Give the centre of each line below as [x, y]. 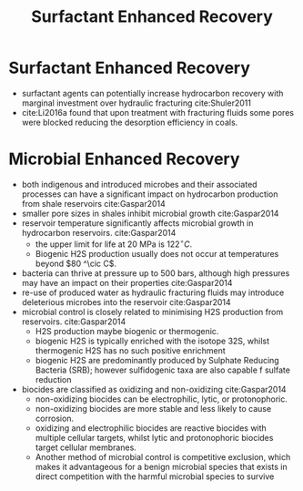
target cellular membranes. [86, 447]
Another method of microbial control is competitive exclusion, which [163, 456]
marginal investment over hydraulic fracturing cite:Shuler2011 [136, 103]
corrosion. [55, 418]
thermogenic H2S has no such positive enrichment [131, 350]
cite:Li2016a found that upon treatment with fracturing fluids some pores [158, 112]
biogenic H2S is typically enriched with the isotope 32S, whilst [152, 341]
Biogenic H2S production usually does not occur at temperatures [157, 253]
